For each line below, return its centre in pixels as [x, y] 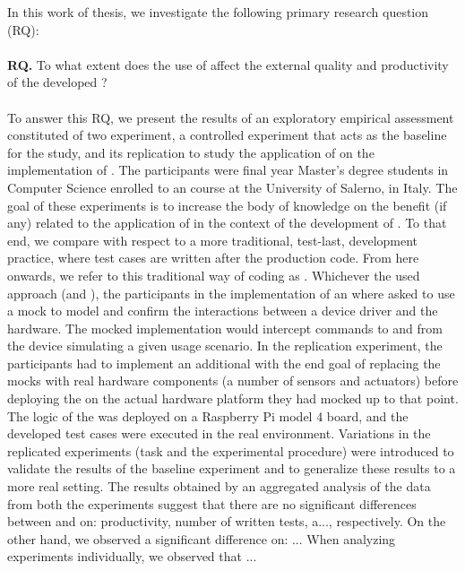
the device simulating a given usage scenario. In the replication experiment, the [225, 346]
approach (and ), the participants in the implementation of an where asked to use [231, 293]
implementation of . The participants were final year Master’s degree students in [228, 170]
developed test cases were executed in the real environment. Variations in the [219, 433]
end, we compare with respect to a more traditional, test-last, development [213, 240]
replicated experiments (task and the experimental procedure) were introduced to [231, 450]
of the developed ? [57, 82]
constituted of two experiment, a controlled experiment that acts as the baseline [227, 135]
